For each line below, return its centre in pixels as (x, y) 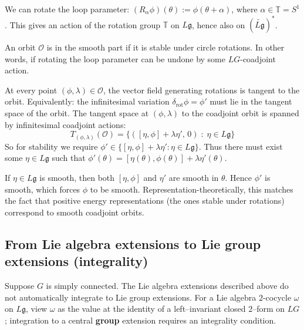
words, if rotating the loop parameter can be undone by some (115, 58)
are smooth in (194, 177)
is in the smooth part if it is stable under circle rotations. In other (165, 47)
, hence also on (219, 24)
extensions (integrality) (77, 261)
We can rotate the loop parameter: (67, 9)
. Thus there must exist (241, 146)
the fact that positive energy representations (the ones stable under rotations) (145, 201)
